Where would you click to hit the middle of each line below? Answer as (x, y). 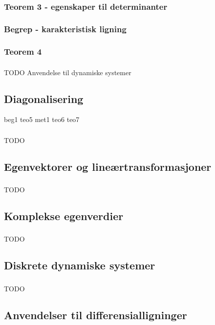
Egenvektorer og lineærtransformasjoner (108, 166)
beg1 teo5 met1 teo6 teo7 (42, 119)
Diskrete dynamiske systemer (80, 265)
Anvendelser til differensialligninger (96, 315)
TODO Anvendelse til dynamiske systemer (68, 72)
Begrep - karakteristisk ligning (65, 29)
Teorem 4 (23, 51)
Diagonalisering (44, 99)
